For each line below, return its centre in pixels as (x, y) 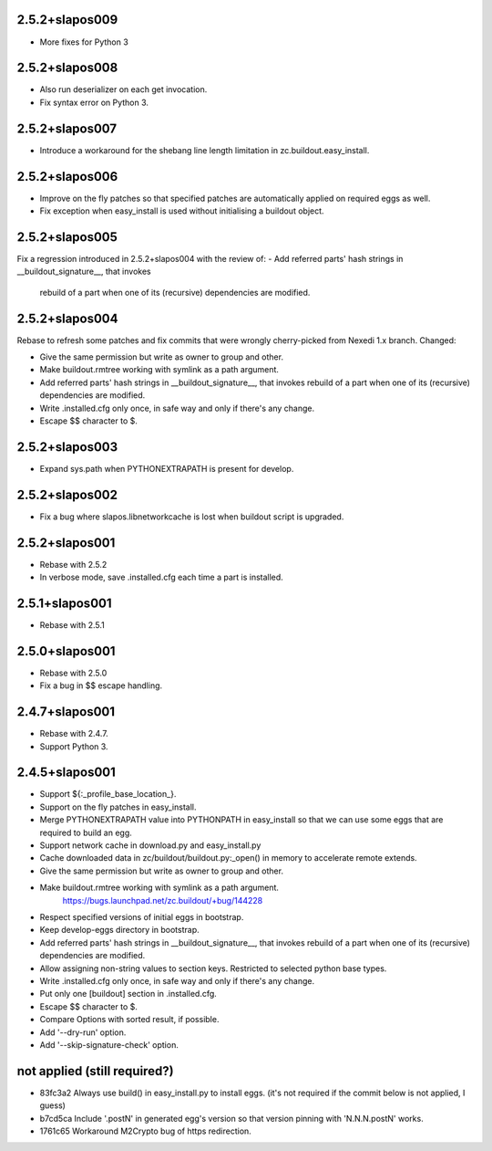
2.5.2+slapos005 (67, 237)
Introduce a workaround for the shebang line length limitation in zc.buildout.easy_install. (205, 150)
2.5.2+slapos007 (67, 128)
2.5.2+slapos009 (67, 20)
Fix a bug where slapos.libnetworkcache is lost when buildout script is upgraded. (192, 517)
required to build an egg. (86, 832)
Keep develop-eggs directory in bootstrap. (119, 930)
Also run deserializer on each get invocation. (123, 89)
